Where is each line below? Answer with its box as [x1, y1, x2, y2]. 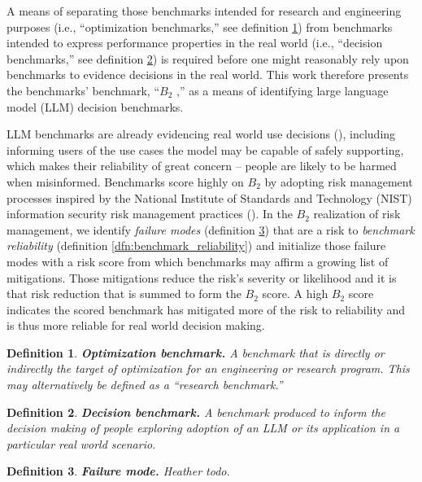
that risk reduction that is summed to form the [7, 285, 241, 302]
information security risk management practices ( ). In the [7, 205, 293, 222]
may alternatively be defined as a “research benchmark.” [7, 376, 283, 393]
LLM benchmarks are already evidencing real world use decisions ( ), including [7, 125, 396, 142]
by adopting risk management [264, 173, 413, 190]
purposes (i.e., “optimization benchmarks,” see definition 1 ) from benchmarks [7, 18, 393, 35]
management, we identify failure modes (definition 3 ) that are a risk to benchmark [7, 221, 415, 238]
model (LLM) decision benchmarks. [7, 98, 184, 115]
